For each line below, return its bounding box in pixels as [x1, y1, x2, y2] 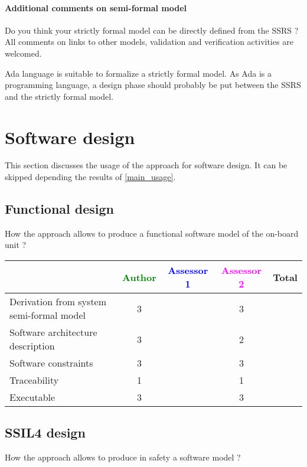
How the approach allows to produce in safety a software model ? [5, 451, 241, 463]
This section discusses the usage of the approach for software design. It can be [5, 159, 288, 171]
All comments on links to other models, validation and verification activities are [5, 35, 293, 48]
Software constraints [9, 356, 93, 370]
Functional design [5, 200, 115, 218]
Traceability [9, 373, 59, 387]
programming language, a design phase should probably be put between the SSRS [5, 79, 301, 91]
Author [122, 270, 156, 284]
